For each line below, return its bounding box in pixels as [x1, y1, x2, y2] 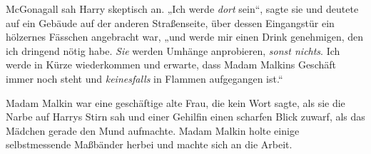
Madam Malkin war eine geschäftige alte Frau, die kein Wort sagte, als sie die [6, 95, 345, 110]
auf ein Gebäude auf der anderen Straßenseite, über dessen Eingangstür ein [6, 15, 335, 30]
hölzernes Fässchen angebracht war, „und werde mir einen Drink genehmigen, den [6, 29, 364, 44]
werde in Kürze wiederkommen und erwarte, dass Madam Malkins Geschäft [6, 57, 336, 72]
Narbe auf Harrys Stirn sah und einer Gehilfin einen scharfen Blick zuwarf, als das [6, 109, 365, 124]
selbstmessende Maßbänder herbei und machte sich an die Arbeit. [6, 137, 293, 152]
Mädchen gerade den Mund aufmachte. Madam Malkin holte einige [6, 123, 300, 138]
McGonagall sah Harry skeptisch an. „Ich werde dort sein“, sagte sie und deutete [6, 1, 359, 16]
